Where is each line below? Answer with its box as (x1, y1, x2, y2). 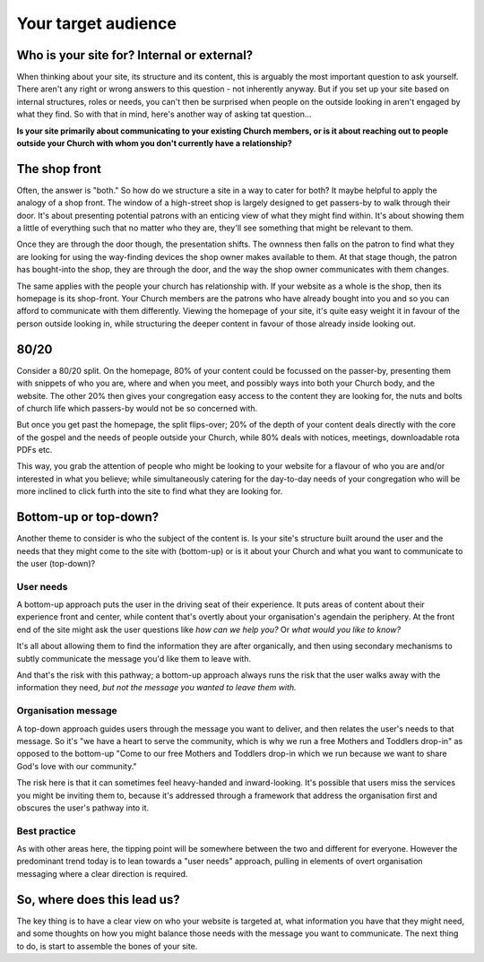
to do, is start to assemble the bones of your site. (16, 940, 198, 951)
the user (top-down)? (16, 558, 96, 568)
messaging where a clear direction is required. (16, 868, 188, 879)
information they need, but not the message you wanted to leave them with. (16, 682, 297, 693)
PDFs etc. (16, 445, 53, 455)
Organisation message (16, 705, 118, 717)
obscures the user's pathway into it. (16, 802, 150, 813)
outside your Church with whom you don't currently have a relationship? (16, 138, 293, 149)
